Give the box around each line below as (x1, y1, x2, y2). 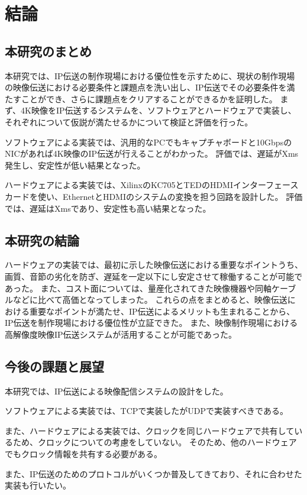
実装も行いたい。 (5, 479, 71, 491)
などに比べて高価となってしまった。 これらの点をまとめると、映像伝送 (12, 293, 287, 306)
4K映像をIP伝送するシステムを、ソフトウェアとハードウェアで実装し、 (21, 104, 296, 117)
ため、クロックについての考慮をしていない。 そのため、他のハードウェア (12, 436, 297, 448)
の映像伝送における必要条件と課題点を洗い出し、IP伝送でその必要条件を (5, 81, 287, 93)
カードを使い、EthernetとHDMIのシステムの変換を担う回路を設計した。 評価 (5, 190, 303, 202)
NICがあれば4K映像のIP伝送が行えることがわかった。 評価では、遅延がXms (5, 147, 299, 160)
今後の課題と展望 (5, 357, 104, 375)
